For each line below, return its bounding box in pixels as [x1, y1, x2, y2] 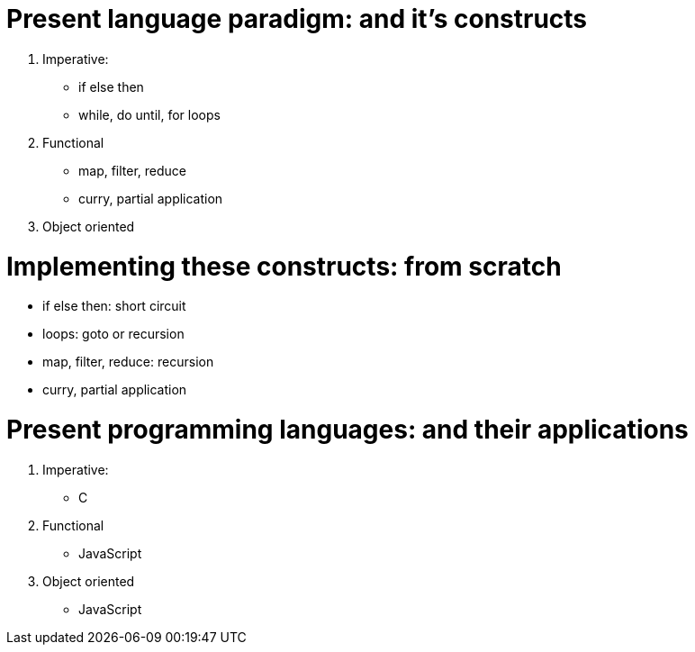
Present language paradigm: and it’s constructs [6, 4, 588, 34]
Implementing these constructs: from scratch [6, 250, 562, 282]
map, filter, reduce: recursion [42, 354, 214, 370]
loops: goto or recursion [42, 326, 185, 342]
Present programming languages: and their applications [6, 414, 689, 445]
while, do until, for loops [78, 106, 221, 122]
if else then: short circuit [42, 298, 186, 314]
